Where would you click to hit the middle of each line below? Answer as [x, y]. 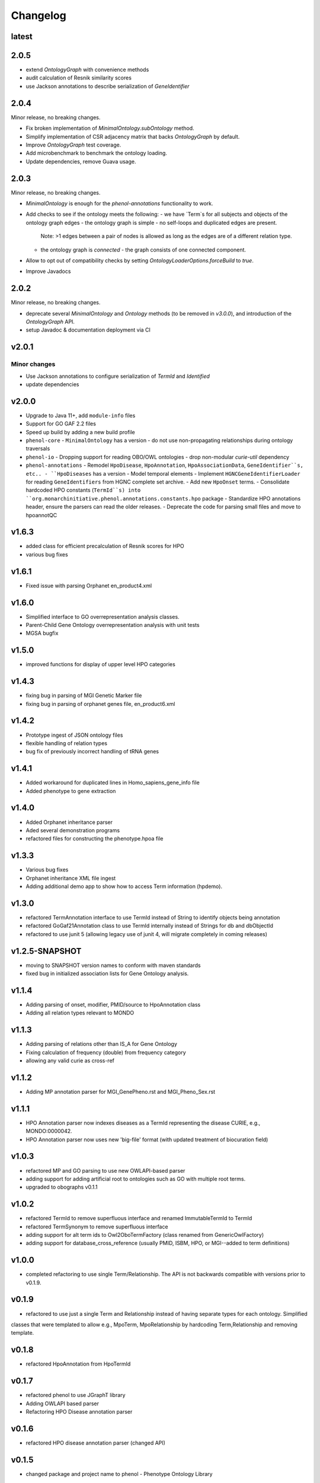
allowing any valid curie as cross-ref [70, 1061]
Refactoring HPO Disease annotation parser [79, 1411]
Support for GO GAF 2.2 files [61, 424]
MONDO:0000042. [49, 1131]
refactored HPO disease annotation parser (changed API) [96, 1443]
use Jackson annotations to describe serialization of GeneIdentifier [108, 86]
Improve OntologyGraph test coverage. [73, 145]
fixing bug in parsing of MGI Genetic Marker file [84, 696]
